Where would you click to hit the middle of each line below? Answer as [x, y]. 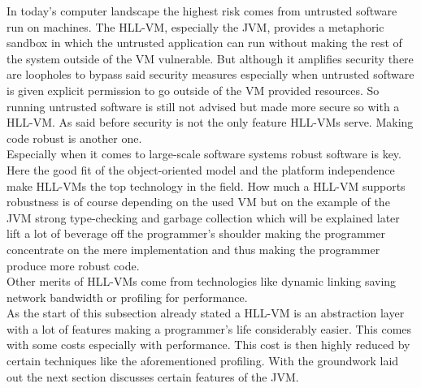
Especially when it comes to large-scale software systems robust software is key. [204, 154]
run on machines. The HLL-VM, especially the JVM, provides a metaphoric [195, 26]
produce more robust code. [73, 265]
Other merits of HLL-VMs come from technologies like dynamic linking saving [202, 281]
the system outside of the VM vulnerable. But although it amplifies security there [210, 58]
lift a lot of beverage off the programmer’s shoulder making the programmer [196, 233]
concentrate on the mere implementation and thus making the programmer [193, 249]
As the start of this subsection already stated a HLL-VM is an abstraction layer [206, 313]
